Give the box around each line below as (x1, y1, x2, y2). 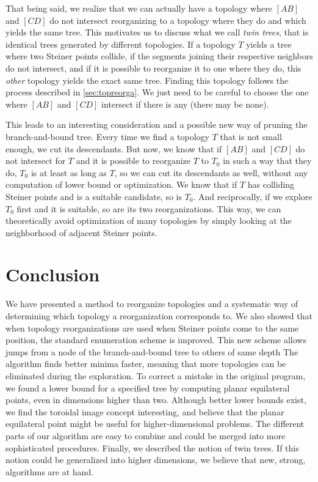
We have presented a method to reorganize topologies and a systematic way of (5, 297, 298, 310)
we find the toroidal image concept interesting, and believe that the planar (5, 405, 284, 418)
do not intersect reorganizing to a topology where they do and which (49, 13, 306, 26)
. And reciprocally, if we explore (193, 190, 313, 202)
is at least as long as (31, 166, 107, 179)
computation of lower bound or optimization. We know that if (5, 178, 237, 191)
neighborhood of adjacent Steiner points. (5, 226, 157, 239)
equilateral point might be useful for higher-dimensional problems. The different (5, 417, 305, 430)
